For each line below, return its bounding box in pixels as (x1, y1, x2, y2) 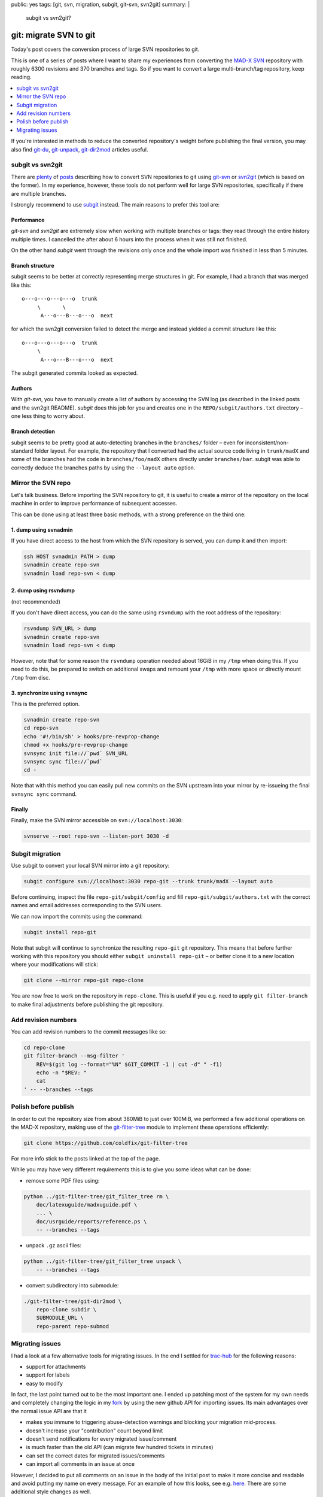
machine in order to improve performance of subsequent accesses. (11, 500, 178, 507)
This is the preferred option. (11, 701, 80, 708)
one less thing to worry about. (11, 413, 85, 420)
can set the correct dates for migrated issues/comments (26, 1452, 165, 1459)
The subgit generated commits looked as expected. (11, 369, 138, 377)
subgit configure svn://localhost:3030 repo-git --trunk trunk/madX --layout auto (23, 878, 273, 884)
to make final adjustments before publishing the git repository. (11, 1001, 164, 1008)
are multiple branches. (11, 190, 67, 197)
